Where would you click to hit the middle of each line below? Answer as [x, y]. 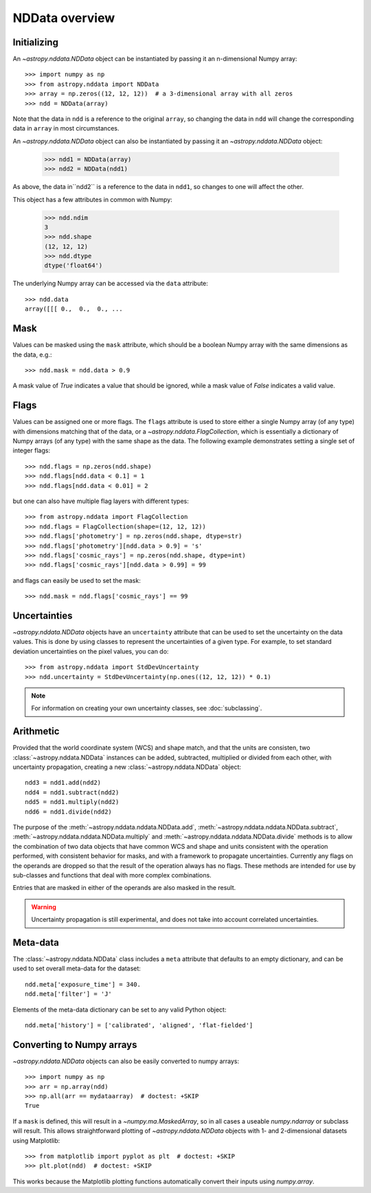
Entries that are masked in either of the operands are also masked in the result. [124, 888]
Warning [44, 906]
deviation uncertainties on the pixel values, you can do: [91, 651]
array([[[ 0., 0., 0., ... [74, 309]
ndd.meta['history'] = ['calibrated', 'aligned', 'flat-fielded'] [139, 1025]
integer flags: [32, 451]
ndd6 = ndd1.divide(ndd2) [69, 812]
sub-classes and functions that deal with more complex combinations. [112, 875]
